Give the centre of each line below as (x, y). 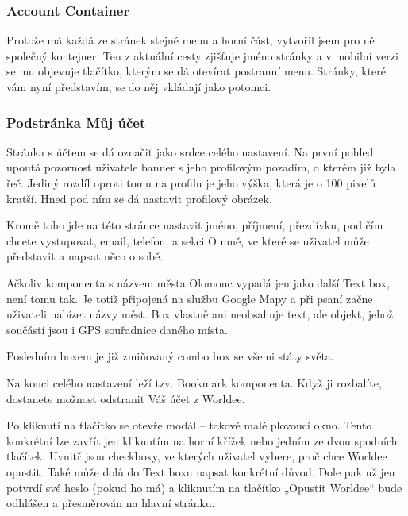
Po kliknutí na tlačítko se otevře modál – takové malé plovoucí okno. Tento (189, 425)
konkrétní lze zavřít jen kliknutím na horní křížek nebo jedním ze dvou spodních (202, 440)
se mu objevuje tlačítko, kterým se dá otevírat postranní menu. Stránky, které (196, 71)
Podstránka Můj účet (76, 122)
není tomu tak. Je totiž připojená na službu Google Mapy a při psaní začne (190, 298)
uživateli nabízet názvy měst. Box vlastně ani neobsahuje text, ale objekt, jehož (200, 314)
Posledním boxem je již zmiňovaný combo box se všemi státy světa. (170, 356)
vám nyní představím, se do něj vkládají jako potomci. (139, 87)
